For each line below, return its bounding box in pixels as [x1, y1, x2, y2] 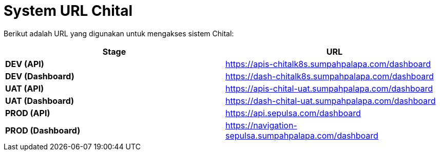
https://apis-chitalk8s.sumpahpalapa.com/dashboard [225, 58, 431, 69]
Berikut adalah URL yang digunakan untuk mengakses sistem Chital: [4, 29, 234, 38]
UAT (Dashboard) [5, 95, 74, 106]
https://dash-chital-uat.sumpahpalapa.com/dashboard [225, 95, 436, 106]
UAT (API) [5, 83, 44, 94]
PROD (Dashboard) [5, 125, 81, 136]
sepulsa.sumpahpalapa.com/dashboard [225, 130, 378, 141]
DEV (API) [5, 58, 44, 69]
